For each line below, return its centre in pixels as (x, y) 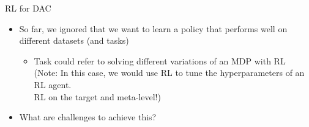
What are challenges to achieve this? (88, 117)
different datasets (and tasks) (74, 40)
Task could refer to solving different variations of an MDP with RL (160, 60)
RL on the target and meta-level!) (97, 96)
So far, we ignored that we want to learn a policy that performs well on (153, 28)
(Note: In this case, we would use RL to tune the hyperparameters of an (169, 73)
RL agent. (53, 84)
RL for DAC (28, 8)
